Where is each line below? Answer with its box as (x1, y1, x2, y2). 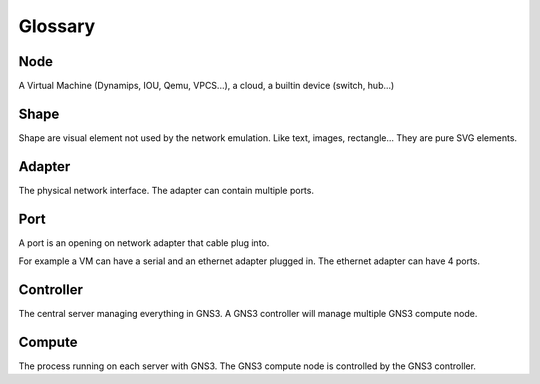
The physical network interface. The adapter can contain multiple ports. (18, 184, 315, 196)
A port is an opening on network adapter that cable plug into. (18, 236, 270, 249)
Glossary (18, 15, 96, 37)
